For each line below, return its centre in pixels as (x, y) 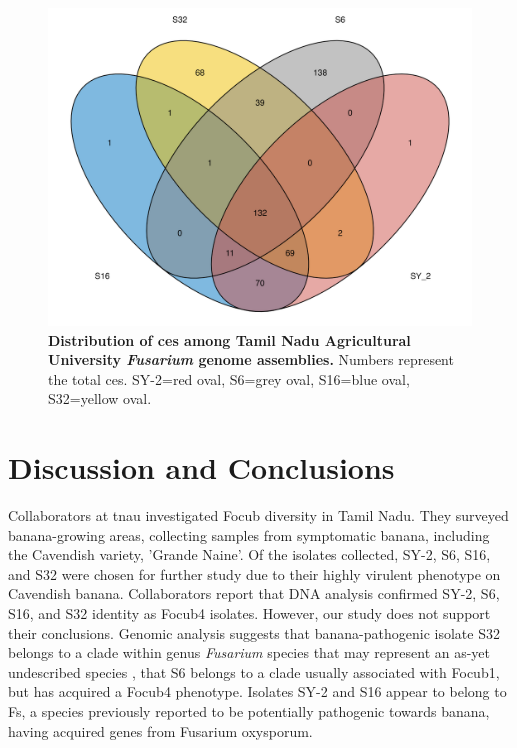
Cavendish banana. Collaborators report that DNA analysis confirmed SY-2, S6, (254, 593)
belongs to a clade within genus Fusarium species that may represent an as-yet (249, 652)
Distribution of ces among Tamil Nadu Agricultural (229, 339)
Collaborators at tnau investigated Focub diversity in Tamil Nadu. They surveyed (258, 515)
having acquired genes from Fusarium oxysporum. (160, 730)
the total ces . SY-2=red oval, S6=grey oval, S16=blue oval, (229, 378)
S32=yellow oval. (100, 398)
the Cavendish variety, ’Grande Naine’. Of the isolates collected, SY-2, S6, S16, (249, 554)
